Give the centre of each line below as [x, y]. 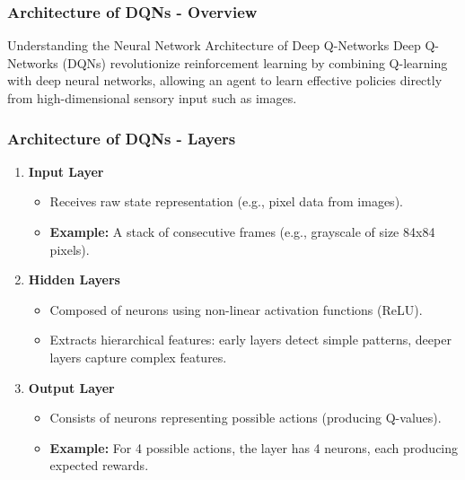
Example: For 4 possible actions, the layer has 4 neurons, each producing [254, 447]
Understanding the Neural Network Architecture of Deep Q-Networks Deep [214, 45]
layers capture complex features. [138, 357]
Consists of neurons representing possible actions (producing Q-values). [246, 418]
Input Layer [66, 171]
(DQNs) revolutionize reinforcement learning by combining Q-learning [255, 62]
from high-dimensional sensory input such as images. [152, 98]
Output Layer [71, 387]
